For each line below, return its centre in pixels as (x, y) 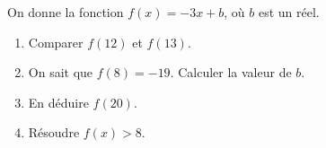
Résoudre (54, 132)
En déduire (58, 102)
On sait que (61, 72)
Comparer (56, 42)
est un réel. (289, 12)
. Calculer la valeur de (231, 72)
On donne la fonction (66, 12)
